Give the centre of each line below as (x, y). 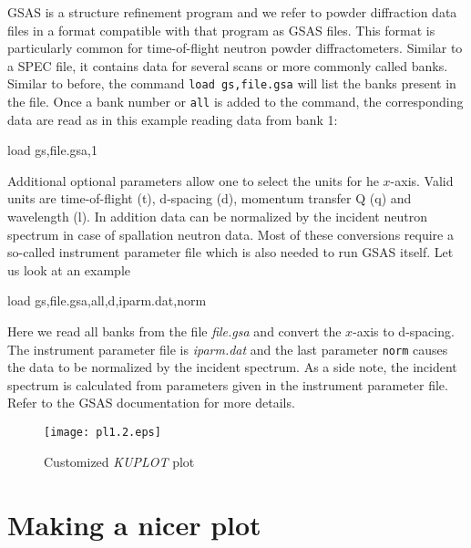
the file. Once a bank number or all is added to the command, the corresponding (235, 102)
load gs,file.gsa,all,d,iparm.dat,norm (107, 300)
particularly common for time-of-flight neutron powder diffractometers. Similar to (235, 48)
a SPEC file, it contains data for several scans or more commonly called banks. (228, 65)
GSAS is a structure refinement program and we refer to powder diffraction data (232, 12)
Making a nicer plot (134, 524)
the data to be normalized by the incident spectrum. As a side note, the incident (232, 367)
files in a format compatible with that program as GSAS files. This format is (221, 30)
